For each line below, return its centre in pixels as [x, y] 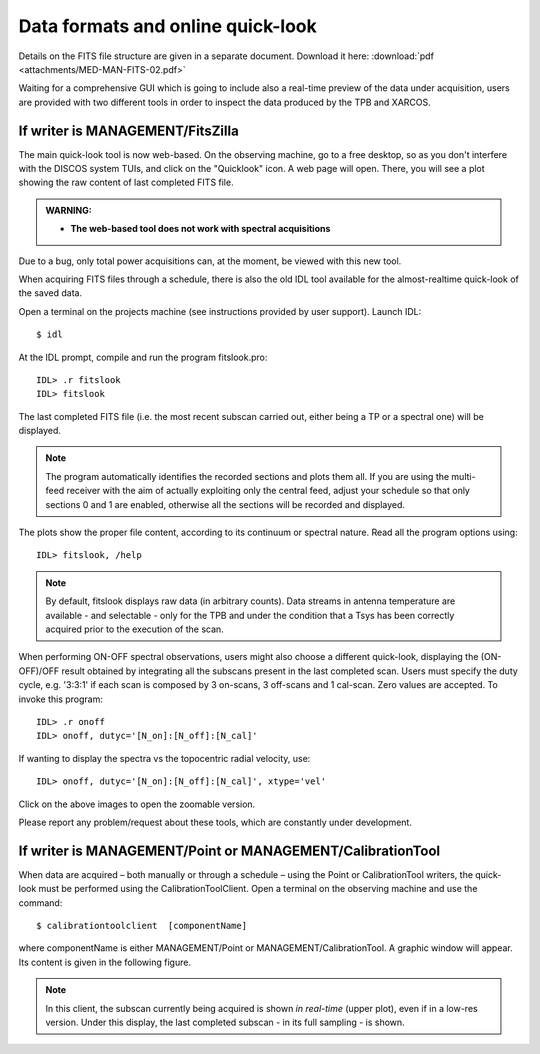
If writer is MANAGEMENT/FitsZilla [128, 130]
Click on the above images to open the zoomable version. [137, 804]
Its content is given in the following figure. [105, 962]
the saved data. [50, 293]
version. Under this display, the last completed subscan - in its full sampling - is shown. [225, 1022]
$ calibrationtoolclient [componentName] [142, 925]
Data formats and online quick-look [167, 26]
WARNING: [68, 210]
